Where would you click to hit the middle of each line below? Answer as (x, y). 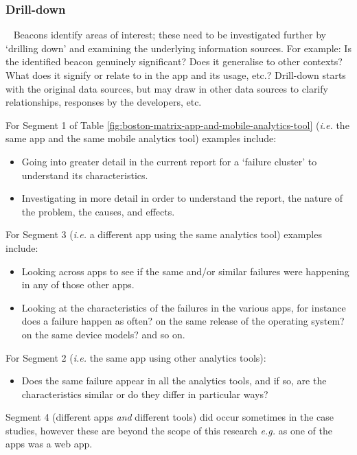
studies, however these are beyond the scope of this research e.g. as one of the (169, 430)
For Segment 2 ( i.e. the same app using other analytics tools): (136, 357)
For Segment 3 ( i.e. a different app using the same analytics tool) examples (164, 234)
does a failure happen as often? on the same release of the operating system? (183, 321)
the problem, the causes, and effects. (98, 211)
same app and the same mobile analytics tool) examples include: (141, 138)
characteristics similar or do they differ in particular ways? (145, 394)
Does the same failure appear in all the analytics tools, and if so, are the (174, 381)
